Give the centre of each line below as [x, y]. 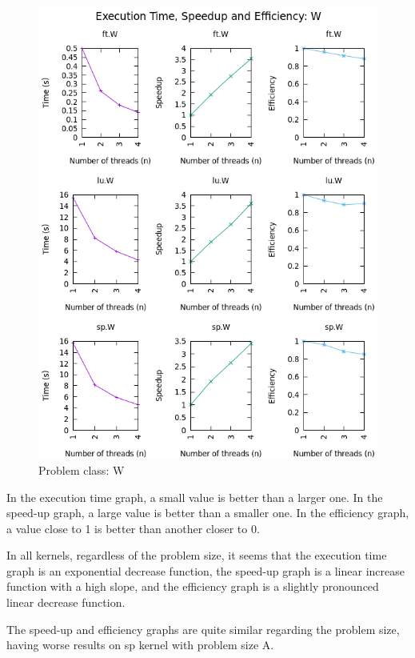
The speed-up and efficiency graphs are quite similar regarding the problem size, [203, 629]
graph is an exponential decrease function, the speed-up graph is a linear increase [206, 570]
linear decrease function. [66, 602]
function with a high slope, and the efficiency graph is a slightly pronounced [193, 586]
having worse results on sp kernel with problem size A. [140, 645]
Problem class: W [82, 469]
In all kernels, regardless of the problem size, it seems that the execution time [197, 555]
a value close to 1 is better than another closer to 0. [133, 528]
